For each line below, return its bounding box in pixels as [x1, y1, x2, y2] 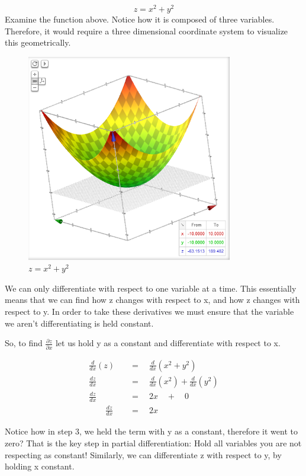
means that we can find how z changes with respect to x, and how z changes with [5, 293, 300, 306]
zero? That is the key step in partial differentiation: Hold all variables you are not [5, 436, 302, 449]
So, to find [5, 337, 43, 349]
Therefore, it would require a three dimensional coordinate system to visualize [5, 24, 288, 37]
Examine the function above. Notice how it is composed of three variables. [5, 13, 275, 25]
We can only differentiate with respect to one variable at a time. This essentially [5, 282, 297, 294]
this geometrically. [5, 36, 71, 49]
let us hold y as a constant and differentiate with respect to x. [55, 337, 281, 349]
